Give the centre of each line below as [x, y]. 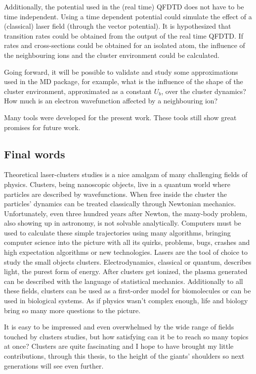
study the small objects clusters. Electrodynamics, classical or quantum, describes [128, 261]
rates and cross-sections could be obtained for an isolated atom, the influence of [125, 45]
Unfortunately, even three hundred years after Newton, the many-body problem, [126, 213]
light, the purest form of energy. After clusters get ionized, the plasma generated [126, 271]
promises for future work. [42, 127]
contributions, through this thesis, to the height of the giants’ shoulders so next [124, 356]
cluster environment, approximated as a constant [78, 91]
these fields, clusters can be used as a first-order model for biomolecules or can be [128, 291]
